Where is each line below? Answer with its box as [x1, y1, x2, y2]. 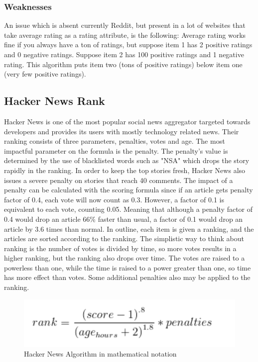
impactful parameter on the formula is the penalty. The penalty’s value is [4, 145, 228, 156]
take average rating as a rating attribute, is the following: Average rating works [4, 29, 246, 40]
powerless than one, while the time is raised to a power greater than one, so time [4, 262, 251, 272]
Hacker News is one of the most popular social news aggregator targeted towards [4, 116, 251, 126]
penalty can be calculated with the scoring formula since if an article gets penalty [4, 184, 253, 195]
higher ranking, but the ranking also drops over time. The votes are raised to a [4, 253, 245, 263]
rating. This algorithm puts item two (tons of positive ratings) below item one [4, 59, 243, 69]
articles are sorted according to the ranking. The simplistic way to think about [4, 233, 244, 244]
